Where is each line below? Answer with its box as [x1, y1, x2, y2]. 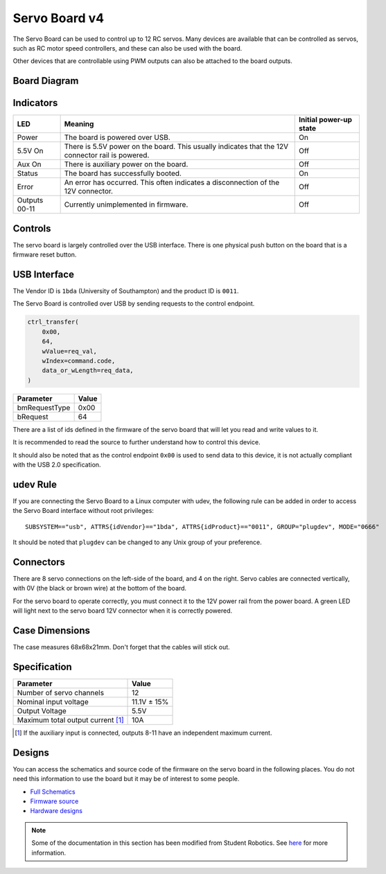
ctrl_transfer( [27, 318, 79, 326]
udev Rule [12, 478, 58, 490]
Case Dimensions [12, 624, 90, 636]
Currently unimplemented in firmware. [64, 200, 188, 209]
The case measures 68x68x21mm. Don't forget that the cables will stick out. [12, 643, 230, 651]
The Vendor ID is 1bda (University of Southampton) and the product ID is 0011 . [12, 287, 239, 295]
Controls [12, 222, 51, 234]
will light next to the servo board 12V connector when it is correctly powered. [12, 606, 233, 615]
